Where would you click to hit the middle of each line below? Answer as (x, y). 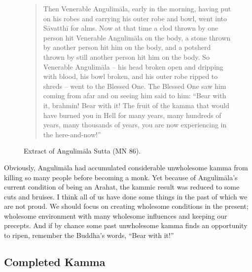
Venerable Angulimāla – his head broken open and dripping (133, 66)
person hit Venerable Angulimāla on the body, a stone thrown (137, 37)
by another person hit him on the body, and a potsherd (127, 47)
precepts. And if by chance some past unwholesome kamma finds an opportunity (126, 225)
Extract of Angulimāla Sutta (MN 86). (82, 151)
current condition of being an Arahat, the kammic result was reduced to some (122, 187)
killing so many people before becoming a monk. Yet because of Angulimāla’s (121, 177)
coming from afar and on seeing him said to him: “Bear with (135, 96)
